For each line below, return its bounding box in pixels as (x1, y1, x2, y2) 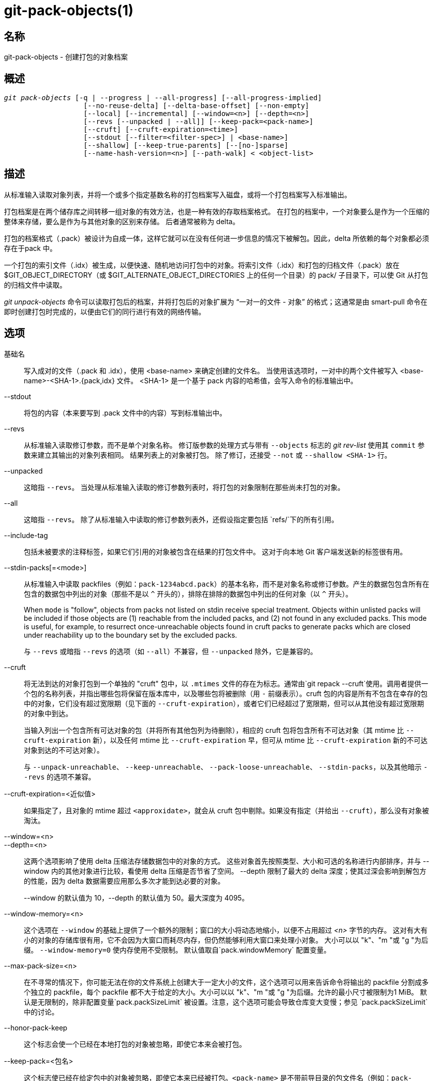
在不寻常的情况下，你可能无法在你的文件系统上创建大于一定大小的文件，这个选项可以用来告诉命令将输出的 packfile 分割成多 (24, 977, 429, 986)
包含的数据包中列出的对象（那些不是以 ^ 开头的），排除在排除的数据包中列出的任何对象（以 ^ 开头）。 (24, 589, 353, 598)
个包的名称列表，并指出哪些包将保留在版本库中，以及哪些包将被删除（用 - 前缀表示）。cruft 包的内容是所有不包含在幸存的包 (24, 689, 428, 698)
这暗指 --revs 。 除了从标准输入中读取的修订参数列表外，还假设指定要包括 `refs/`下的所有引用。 (24, 515, 338, 524)
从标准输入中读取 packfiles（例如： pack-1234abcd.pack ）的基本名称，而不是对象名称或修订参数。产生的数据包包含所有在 (24, 579, 430, 588)
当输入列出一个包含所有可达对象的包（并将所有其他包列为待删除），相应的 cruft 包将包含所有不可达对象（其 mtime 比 (24, 725, 404, 734)
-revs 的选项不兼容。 (24, 772, 96, 781)
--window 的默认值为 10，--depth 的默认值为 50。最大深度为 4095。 (24, 893, 249, 902)
